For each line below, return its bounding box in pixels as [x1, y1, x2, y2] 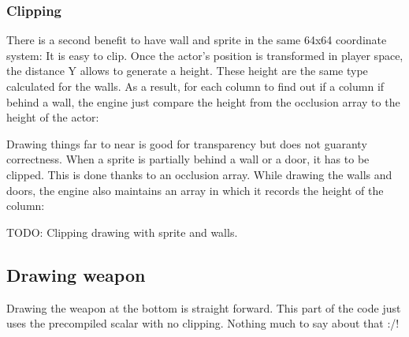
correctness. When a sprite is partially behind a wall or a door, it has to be [6, 151, 370, 167]
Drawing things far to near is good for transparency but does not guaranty [6, 135, 367, 152]
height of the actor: [6, 109, 99, 125]
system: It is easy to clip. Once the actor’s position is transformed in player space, [6, 47, 403, 63]
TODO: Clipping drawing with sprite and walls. [6, 223, 238, 240]
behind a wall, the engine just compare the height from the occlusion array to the [6, 93, 400, 110]
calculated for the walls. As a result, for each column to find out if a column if [6, 78, 385, 94]
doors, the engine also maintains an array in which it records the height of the [6, 182, 384, 198]
